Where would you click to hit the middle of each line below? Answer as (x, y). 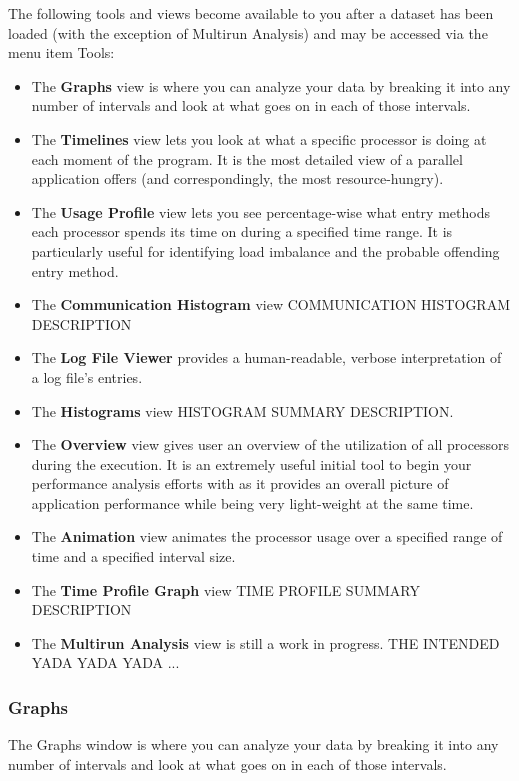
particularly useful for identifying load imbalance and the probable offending (265, 250)
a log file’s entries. (87, 376)
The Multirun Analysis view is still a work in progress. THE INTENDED (265, 642)
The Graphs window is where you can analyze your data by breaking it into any (253, 744)
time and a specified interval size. (133, 556)
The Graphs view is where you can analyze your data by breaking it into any (271, 85)
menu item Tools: (61, 52)
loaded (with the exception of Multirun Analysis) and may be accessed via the (248, 32)
